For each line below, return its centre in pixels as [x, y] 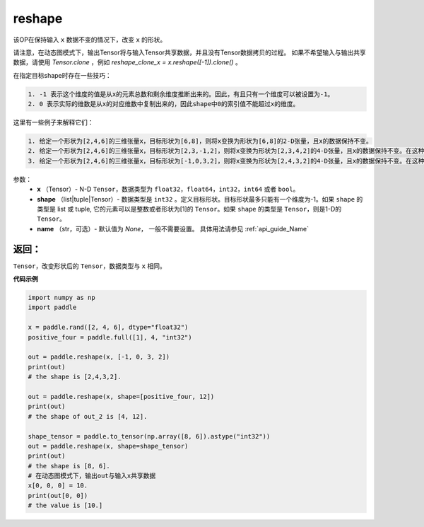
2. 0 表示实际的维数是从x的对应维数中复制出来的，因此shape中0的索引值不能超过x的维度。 [164, 104]
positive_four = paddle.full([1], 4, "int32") [110, 337]
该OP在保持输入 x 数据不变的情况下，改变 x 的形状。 [90, 40]
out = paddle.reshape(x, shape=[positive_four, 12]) [121, 396]
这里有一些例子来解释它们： [53, 122]
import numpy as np [61, 298]
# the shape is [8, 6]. [69, 466]
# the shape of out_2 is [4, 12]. [88, 416]
